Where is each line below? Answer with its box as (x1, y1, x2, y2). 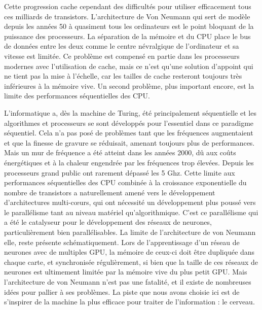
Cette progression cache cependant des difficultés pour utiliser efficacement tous (4, 1, 251, 11)
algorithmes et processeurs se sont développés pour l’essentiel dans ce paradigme (4, 117, 254, 128)
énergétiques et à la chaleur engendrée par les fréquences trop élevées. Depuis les (4, 157, 254, 167)
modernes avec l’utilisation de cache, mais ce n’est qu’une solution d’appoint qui (4, 60, 253, 71)
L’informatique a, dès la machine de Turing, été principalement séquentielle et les (4, 107, 256, 118)
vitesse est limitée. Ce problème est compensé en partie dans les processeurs (4, 50, 240, 61)
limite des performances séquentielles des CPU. (4, 90, 151, 101)
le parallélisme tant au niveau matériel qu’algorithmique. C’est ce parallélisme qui (4, 206, 258, 217)
